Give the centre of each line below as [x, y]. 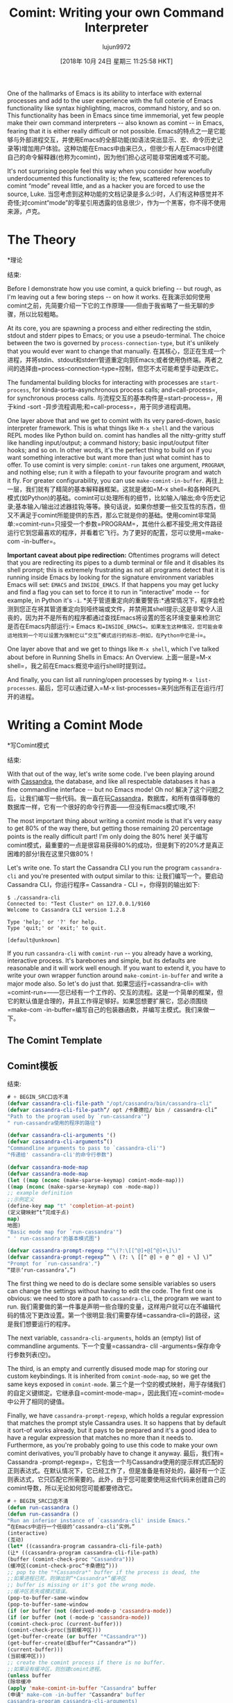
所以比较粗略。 [41, 314]
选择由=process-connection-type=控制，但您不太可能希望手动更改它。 [121, 368]
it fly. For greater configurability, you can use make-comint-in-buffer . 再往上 [115, 480]
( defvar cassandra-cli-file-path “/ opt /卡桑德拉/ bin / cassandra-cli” [112, 1110]
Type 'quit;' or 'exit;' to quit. [57, 928]
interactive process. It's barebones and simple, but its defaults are [102, 961]
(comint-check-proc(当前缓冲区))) [54, 1630]
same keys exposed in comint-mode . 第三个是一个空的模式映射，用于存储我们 [116, 1384]
